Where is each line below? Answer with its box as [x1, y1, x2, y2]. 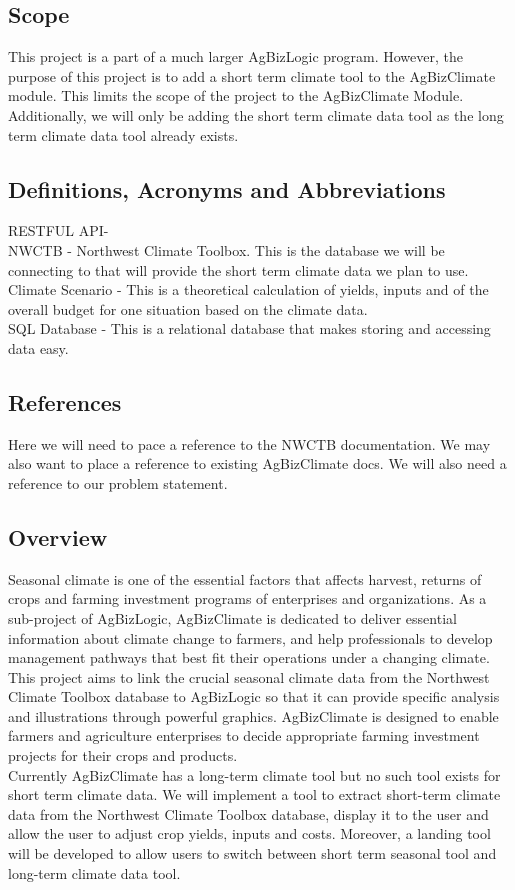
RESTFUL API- [8, 220, 109, 241]
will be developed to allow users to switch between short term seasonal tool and [8, 843, 497, 864]
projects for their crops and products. [8, 745, 238, 766]
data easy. [8, 337, 69, 358]
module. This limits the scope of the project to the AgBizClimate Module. [8, 85, 464, 106]
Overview [8, 521, 108, 552]
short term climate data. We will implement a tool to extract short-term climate [8, 784, 501, 805]
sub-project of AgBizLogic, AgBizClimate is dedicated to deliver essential [8, 607, 457, 628]
